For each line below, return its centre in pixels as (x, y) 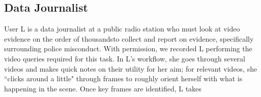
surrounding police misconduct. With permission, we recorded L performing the (128, 48)
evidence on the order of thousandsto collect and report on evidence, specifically (129, 38)
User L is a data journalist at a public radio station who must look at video (122, 29)
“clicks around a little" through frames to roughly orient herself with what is (123, 78)
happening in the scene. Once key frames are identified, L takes (103, 88)
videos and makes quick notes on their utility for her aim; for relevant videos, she (131, 68)
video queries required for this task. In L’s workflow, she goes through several (125, 58)
